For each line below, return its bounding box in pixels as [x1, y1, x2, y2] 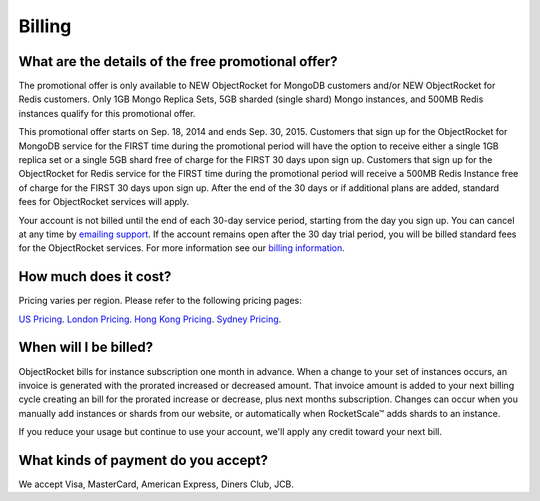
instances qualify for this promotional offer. [18, 107, 196, 119]
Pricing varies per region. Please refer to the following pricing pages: [18, 295, 302, 307]
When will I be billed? [18, 339, 154, 356]
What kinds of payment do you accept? [18, 451, 269, 469]
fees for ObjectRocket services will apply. [18, 196, 190, 208]
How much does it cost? [18, 268, 172, 285]
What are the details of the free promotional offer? [18, 53, 338, 70]
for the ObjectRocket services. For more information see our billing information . [18, 242, 345, 254]
